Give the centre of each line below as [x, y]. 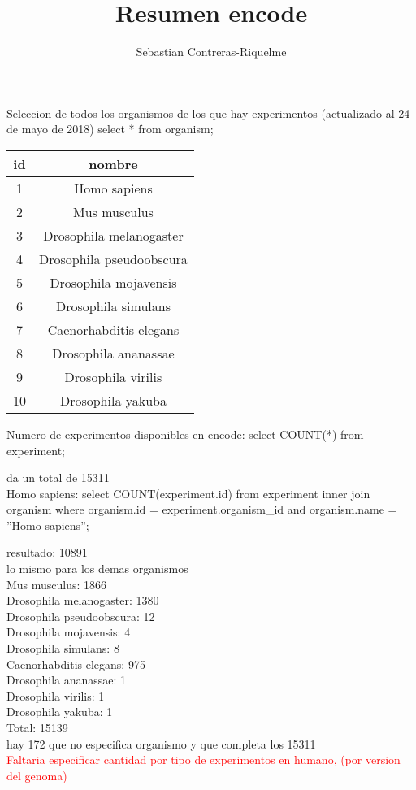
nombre [113, 163]
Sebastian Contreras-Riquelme [211, 52]
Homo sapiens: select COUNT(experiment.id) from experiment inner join [188, 493]
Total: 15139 [37, 727]
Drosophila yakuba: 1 [60, 712]
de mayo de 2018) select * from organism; [110, 129]
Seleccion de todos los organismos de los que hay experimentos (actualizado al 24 [208, 113]
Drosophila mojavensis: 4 [69, 632]
